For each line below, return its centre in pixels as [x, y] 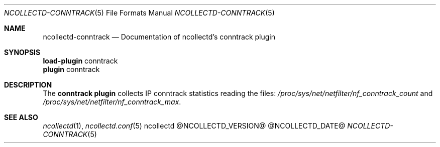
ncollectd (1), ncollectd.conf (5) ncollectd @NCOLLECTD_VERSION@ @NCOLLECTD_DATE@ [194, 126]
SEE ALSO [21, 117]
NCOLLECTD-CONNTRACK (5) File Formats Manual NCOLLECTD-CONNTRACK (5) [139, 13]
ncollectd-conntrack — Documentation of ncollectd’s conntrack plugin [159, 37]
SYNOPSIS [22, 52]
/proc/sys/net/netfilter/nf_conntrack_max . [112, 102]
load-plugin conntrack [80, 61]
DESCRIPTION [28, 85]
